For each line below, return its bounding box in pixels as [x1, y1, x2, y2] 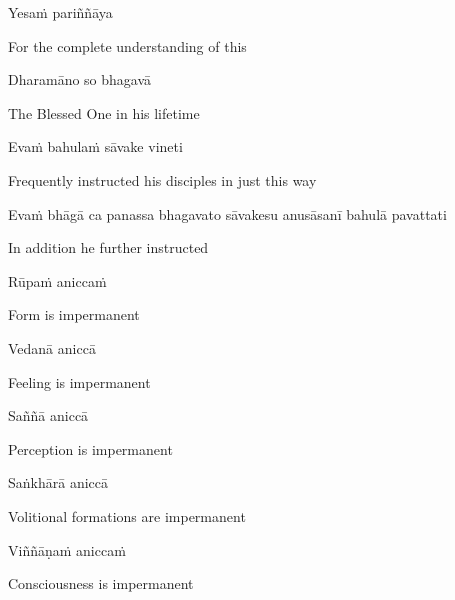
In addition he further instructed [8, 237, 209, 258]
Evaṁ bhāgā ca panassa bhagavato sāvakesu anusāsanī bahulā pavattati [8, 203, 447, 224]
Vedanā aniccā [8, 337, 96, 358]
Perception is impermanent [8, 438, 173, 459]
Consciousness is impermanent [8, 573, 194, 594]
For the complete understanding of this [8, 35, 247, 56]
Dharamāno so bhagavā [8, 69, 152, 90]
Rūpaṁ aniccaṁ [8, 270, 107, 291]
